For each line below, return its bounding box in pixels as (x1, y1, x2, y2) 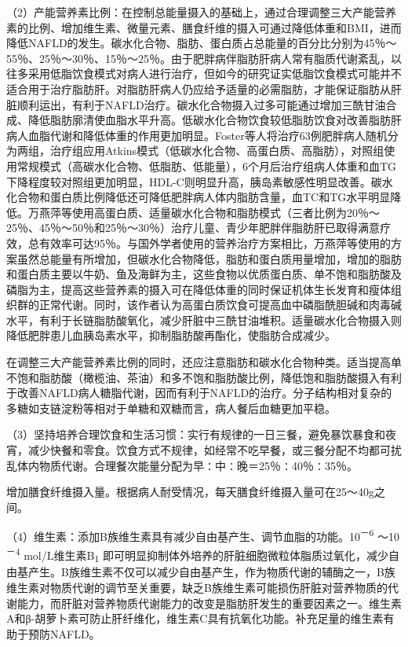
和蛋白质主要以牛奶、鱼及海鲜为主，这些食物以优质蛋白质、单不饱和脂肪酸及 (6, 266, 402, 282)
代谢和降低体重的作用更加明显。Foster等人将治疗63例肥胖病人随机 (49, 127, 388, 143)
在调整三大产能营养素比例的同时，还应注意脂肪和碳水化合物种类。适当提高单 (6, 354, 402, 370)
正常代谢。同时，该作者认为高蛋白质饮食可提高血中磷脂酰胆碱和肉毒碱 (38, 296, 402, 313)
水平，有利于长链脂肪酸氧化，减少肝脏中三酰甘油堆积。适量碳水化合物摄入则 (6, 311, 402, 328)
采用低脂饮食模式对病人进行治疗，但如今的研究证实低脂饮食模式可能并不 (27, 65, 402, 82)
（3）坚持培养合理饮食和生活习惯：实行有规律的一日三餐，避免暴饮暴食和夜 (6, 426, 396, 443)
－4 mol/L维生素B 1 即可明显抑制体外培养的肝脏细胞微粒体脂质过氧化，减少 (6, 544, 388, 565)
